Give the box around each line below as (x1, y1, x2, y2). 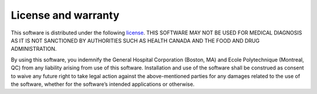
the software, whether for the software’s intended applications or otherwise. (11, 81, 195, 88)
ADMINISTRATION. (11, 46, 57, 53)
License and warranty (11, 9, 120, 22)
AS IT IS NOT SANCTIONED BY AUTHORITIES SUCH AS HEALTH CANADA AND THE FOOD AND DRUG (11, 37, 260, 44)
